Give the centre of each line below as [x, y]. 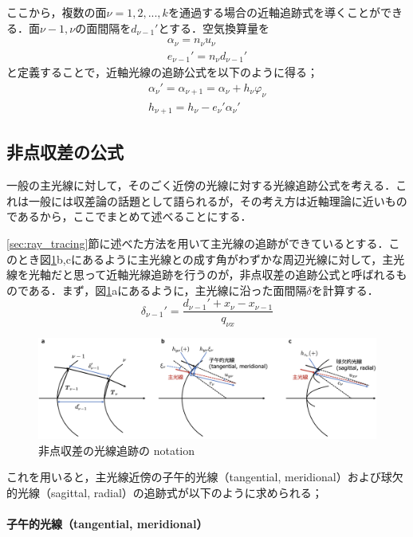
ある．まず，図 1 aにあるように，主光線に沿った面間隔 [167, 290]
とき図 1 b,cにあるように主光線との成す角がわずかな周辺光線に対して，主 [205, 259]
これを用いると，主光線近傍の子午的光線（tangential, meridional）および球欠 [205, 477]
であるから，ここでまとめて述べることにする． [129, 216]
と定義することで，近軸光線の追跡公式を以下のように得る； [163, 72]
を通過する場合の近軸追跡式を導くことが [274, 12]
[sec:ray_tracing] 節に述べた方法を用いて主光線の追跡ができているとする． [198, 243]
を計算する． [345, 290]
